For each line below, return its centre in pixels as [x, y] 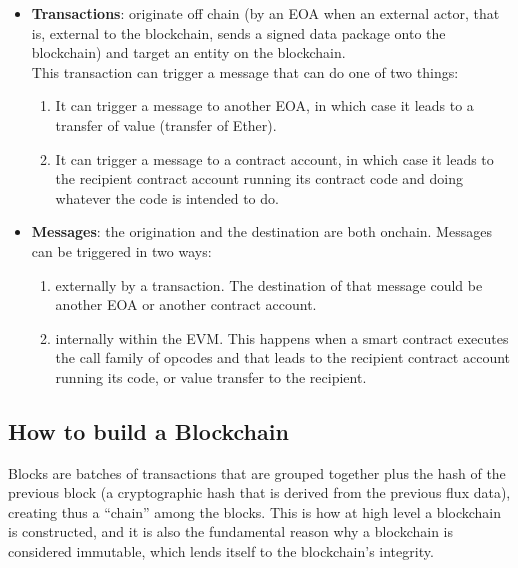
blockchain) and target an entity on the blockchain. [188, 52]
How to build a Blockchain [148, 430]
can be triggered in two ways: [121, 250]
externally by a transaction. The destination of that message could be [269, 284]
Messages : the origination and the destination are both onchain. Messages [261, 231]
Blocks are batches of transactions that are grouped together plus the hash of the [257, 472]
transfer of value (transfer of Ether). [166, 124]
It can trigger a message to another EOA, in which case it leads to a [264, 105]
